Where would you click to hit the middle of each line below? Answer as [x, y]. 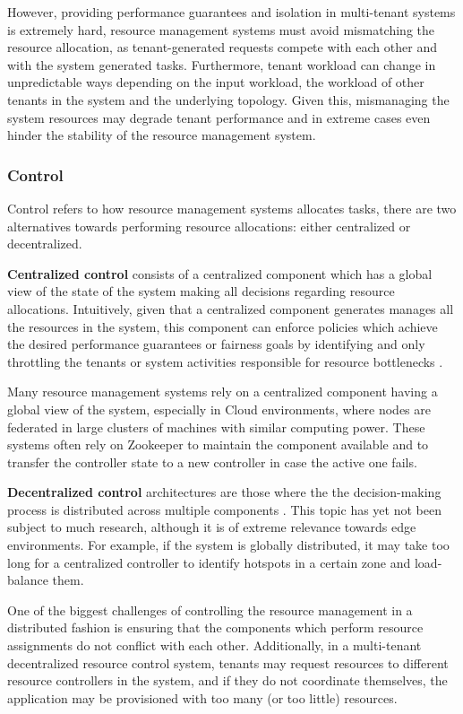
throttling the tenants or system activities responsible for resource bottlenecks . [225, 361]
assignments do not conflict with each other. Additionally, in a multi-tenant [214, 645]
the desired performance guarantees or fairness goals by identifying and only [216, 344]
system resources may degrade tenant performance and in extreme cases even [219, 117]
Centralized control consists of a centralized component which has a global [220, 273]
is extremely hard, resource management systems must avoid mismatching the [221, 29]
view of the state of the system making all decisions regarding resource [201, 291]
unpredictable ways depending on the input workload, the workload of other [216, 82]
